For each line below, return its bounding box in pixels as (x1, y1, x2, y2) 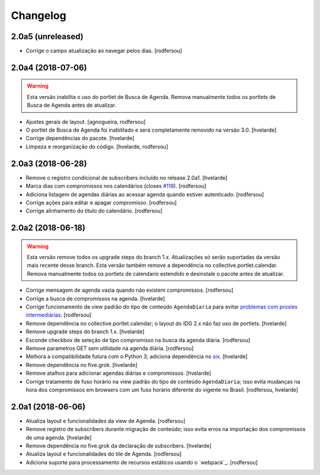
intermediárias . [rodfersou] (25, 311, 92, 318)
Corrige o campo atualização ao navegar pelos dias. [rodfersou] (25, 47, 183, 55)
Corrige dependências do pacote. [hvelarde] (25, 135, 135, 142)
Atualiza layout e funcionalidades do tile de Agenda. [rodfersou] (25, 451, 182, 458)
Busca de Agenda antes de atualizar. (27, 101, 117, 109)
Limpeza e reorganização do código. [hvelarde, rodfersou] (25, 143, 168, 150)
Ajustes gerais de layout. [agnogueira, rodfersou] (25, 118, 146, 125)
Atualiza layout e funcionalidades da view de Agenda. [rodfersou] (25, 417, 186, 424)
